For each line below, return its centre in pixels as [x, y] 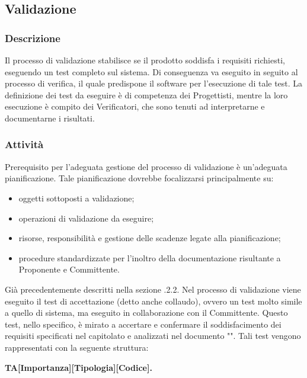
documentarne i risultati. [50, 118]
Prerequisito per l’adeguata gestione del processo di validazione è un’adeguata [146, 166]
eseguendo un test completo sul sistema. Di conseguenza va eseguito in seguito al [151, 71]
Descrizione [33, 38]
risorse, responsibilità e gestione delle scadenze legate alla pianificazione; [150, 238]
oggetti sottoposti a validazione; [76, 198]
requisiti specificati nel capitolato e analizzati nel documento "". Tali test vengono [153, 336]
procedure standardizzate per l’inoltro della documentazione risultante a [150, 257]
